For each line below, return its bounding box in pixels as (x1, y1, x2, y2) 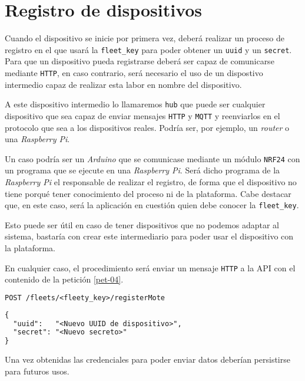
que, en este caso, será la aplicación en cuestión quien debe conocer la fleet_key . (5, 199, 299, 211)
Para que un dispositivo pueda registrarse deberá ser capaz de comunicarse (5, 55, 274, 67)
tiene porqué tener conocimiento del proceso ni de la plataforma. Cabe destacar (5, 187, 291, 199)
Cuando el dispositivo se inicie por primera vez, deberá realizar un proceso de (5, 32, 285, 44)
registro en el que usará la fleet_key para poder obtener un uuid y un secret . (5, 43, 292, 55)
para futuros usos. (5, 364, 69, 377)
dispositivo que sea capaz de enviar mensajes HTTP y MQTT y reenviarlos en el (5, 109, 280, 121)
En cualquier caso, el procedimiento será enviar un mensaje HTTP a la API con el (5, 261, 296, 274)
